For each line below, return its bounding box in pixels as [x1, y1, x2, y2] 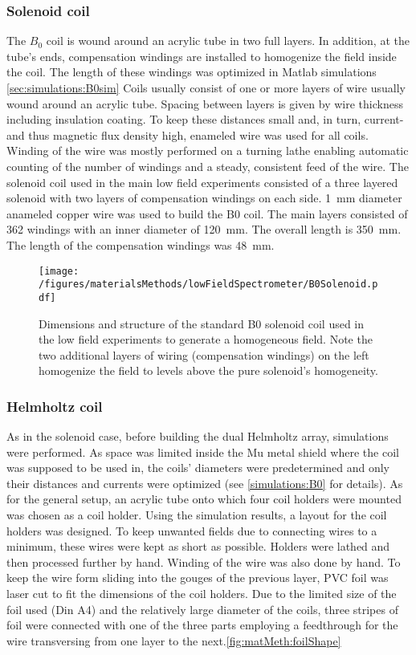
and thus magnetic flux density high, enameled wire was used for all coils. [6, 126, 369, 143]
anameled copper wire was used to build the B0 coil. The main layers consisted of [6, 205, 408, 222]
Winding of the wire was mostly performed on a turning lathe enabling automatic [6, 142, 409, 159]
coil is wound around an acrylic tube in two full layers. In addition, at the [46, 32, 410, 49]
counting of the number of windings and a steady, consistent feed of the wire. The [6, 157, 409, 174]
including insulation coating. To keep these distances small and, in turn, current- [6, 111, 404, 128]
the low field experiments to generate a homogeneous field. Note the [39, 331, 373, 348]
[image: [39, 265, 80, 277]
